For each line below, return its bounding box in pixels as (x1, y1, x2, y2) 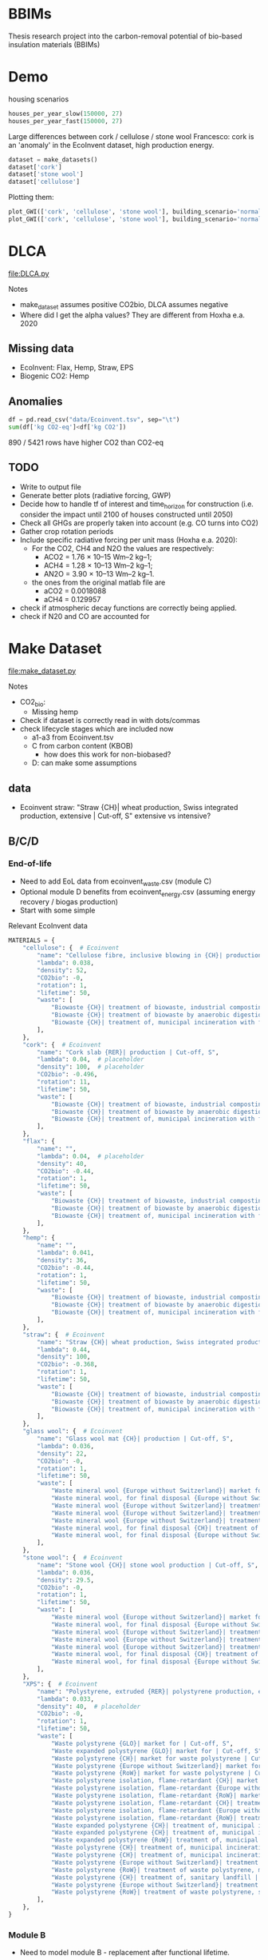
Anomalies (8, 394, 63, 408)
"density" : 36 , (37, 1256, 88, 1264)
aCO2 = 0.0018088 (43, 585, 107, 596)
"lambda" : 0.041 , (37, 1249, 94, 1257)
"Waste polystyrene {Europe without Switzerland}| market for (50, 1762, 262, 1770)
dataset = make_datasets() (8, 155, 98, 164)
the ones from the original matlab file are (31, 577, 166, 587)
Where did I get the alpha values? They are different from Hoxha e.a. (19, 309, 246, 320)
